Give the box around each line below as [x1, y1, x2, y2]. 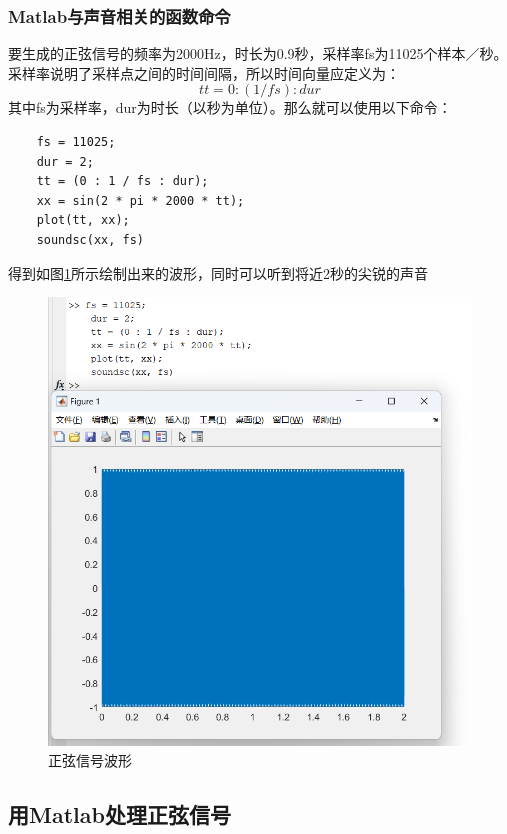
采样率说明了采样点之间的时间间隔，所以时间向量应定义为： [8, 62, 400, 83]
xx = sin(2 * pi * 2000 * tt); [36, 193, 245, 208]
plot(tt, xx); [36, 213, 130, 228]
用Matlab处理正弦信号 [8, 798, 231, 829]
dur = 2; [36, 154, 94, 169]
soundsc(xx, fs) [36, 232, 145, 247]
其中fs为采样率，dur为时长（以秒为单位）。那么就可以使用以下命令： [8, 97, 452, 118]
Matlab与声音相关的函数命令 [8, 3, 231, 28]
